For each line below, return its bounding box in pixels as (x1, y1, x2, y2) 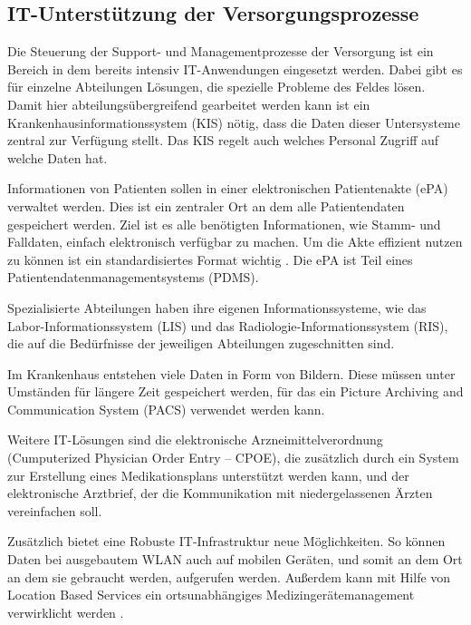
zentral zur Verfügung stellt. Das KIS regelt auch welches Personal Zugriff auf (7, 131, 439, 150)
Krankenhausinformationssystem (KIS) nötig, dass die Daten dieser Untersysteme (7, 112, 460, 132)
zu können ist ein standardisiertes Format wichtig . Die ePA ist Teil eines (7, 249, 413, 269)
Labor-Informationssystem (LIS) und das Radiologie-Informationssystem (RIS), (7, 316, 448, 335)
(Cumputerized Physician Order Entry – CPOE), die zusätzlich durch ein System (7, 448, 459, 467)
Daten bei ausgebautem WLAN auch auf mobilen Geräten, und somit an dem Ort (7, 550, 463, 569)
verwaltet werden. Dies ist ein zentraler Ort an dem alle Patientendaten (7, 196, 405, 215)
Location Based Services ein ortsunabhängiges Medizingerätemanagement (7, 585, 415, 604)
